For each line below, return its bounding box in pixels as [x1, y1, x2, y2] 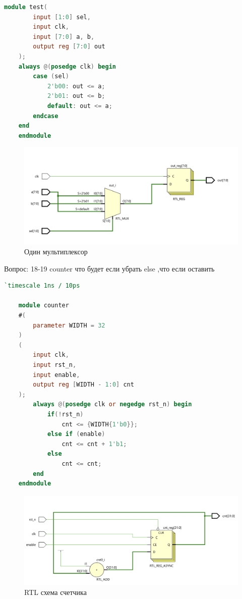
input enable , [33, 371, 80, 378]
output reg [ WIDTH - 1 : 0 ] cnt [33, 381, 134, 389]
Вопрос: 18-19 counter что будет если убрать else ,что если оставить [4, 263, 215, 274]
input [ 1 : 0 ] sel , [33, 13, 91, 21]
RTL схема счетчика [24, 586, 87, 597]
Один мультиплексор [24, 246, 88, 257]
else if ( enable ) [47, 430, 105, 438]
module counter [18, 302, 69, 309]
